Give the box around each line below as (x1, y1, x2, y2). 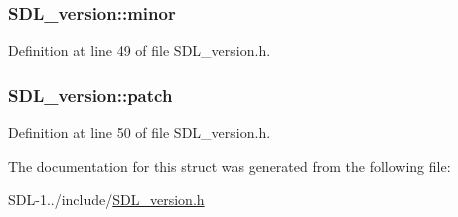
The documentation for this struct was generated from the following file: (8, 155, 451, 176)
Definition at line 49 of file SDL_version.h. (8, 40, 271, 61)
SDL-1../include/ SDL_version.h (8, 189, 205, 210)
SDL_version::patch (8, 82, 173, 107)
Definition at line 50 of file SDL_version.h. (8, 122, 271, 143)
